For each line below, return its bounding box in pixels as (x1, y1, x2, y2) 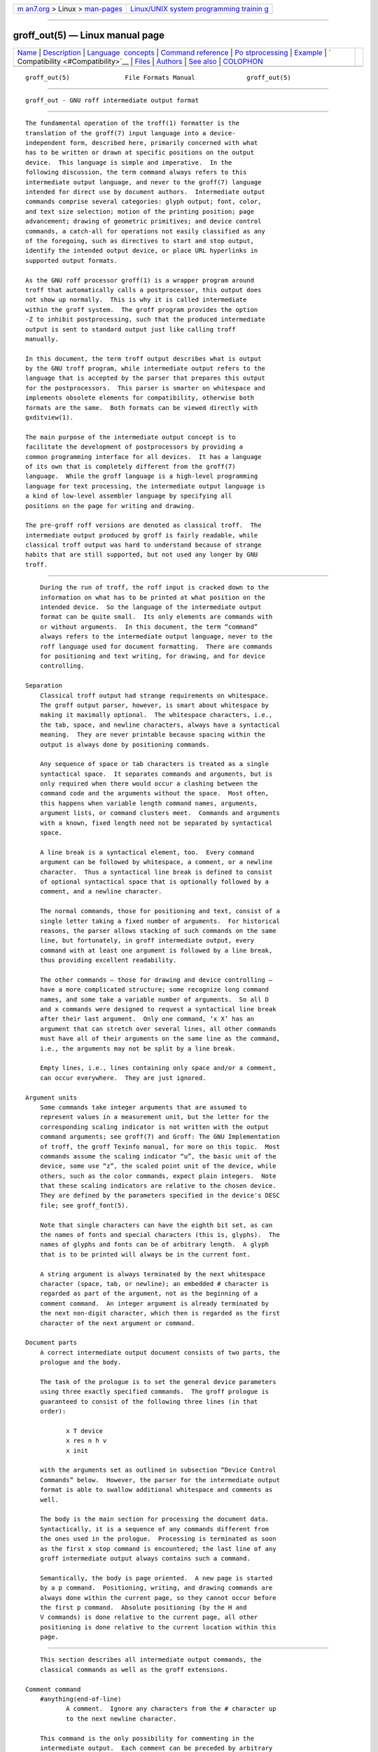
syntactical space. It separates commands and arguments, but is (39, 769, 273, 778)
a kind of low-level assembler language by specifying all (25, 492, 232, 500)
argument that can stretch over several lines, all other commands (39, 1025, 276, 1033)
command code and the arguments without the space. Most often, (39, 789, 269, 798)
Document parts (25, 1339, 78, 1347)
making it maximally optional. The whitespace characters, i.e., (39, 711, 273, 719)
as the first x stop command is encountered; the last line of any (39, 1545, 276, 1552)
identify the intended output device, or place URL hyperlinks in (25, 247, 258, 255)
